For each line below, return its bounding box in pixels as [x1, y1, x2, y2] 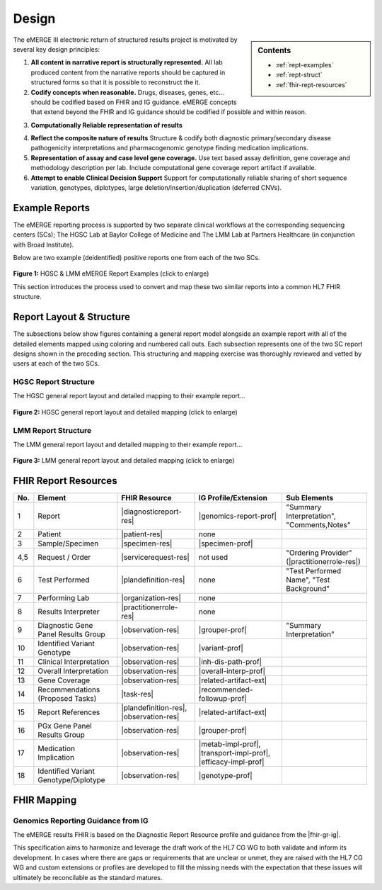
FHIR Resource [121, 493, 173, 503]
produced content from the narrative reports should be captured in [30, 68, 226, 77]
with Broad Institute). [13, 240, 74, 249]
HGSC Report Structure [13, 377, 95, 387]
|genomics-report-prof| [198, 511, 277, 521]
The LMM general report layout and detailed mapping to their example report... [13, 440, 243, 449]
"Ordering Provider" [286, 548, 353, 558]
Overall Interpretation [37, 666, 109, 676]
